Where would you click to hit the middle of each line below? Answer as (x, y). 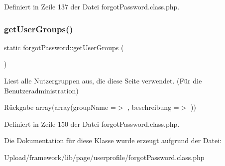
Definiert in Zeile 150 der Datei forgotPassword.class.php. (92, 124)
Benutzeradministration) (41, 90)
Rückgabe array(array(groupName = (60, 107)
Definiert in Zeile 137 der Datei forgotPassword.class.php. (92, 6)
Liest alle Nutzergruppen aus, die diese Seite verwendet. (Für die (103, 81)
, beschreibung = (153, 107)
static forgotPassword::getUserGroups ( (64, 47)
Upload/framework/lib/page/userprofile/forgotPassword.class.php (104, 157)
